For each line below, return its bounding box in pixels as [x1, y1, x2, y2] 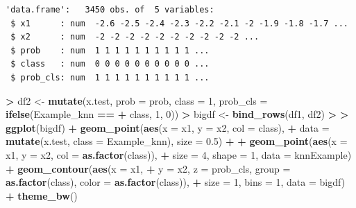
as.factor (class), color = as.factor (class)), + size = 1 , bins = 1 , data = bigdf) [6, 175, 346, 189]
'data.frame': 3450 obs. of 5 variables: [6, 5, 214, 15]
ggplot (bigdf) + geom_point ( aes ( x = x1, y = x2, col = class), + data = [6, 120, 330, 135]
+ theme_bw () [6, 188, 78, 202]
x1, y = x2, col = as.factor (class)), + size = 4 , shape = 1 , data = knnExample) [6, 147, 352, 162]
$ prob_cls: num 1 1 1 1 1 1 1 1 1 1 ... [10, 72, 210, 83]
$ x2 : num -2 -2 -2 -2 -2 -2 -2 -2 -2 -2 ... [10, 32, 260, 42]
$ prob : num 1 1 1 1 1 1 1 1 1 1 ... [10, 45, 210, 55]
